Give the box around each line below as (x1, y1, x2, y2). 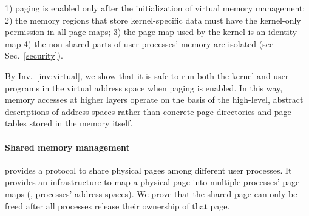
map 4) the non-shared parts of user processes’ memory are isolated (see (5, 37, 274, 50)
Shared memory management (5, 140, 130, 153)
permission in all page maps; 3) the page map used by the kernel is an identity (5, 25, 297, 38)
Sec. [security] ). (5, 49, 63, 62)
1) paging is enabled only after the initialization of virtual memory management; (5, 2, 305, 14)
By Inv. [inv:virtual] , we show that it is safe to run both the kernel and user (5, 69, 289, 82)
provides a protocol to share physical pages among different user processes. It (5, 163, 292, 176)
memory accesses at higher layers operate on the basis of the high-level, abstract (5, 93, 304, 106)
